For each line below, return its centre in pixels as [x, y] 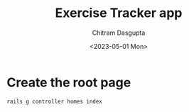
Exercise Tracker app [119, 13]
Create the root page [69, 82]
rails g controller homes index [54, 101]
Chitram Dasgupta [119, 33]
